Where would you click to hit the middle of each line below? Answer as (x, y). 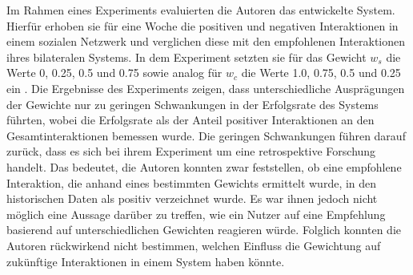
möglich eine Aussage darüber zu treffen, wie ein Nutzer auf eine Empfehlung (196, 214)
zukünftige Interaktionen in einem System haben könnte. (146, 261)
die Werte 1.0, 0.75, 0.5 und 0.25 (321, 73)
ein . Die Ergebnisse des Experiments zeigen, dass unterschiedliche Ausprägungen (206, 88)
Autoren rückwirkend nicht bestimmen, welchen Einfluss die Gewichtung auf (194, 245)
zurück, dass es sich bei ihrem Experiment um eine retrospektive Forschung (191, 151)
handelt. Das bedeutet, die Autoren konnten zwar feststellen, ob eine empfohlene (204, 166)
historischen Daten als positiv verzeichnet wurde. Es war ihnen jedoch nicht (192, 198)
